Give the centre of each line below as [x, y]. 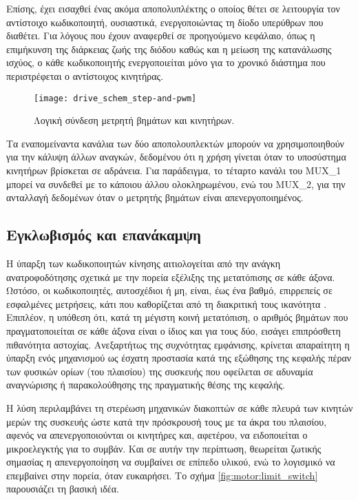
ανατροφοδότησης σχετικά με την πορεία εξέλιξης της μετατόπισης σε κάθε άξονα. [171, 277]
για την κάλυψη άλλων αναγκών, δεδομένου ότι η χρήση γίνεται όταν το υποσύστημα [176, 157]
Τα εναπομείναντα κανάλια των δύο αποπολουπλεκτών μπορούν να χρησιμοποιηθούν [175, 143]
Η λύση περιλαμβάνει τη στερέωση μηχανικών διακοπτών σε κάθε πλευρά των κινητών [180, 407]
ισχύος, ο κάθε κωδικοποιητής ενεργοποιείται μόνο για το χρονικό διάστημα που [166, 62]
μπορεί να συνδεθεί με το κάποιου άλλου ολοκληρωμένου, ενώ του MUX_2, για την [176, 184]
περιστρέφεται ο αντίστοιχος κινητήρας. [85, 75]
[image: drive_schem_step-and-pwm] [115, 98]
